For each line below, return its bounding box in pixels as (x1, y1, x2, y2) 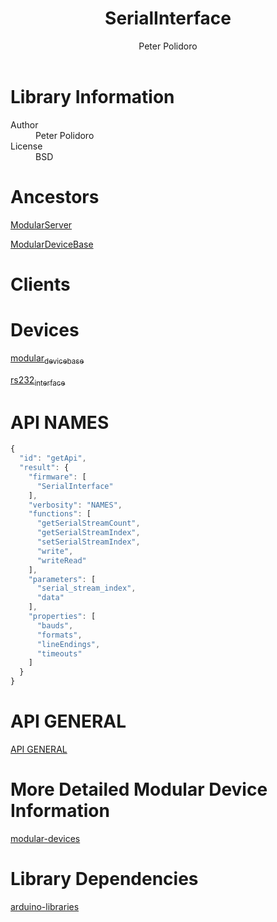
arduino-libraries (10, 900, 80, 912)
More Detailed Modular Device (10, 778, 268, 801)
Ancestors (10, 185, 100, 208)
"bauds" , (36, 620, 74, 631)
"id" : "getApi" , (19, 453, 87, 464)
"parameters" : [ (28, 574, 97, 584)
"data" (36, 593, 65, 603)
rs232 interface (10, 373, 66, 388)
